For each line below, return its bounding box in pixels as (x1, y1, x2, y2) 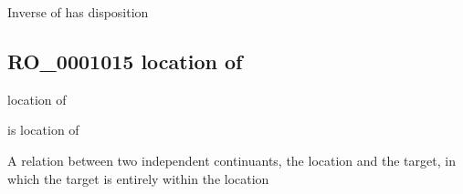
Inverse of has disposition (7, 3, 149, 21)
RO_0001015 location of (7, 46, 243, 75)
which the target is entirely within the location (7, 168, 269, 188)
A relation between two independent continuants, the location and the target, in (7, 150, 456, 169)
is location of (7, 120, 79, 139)
